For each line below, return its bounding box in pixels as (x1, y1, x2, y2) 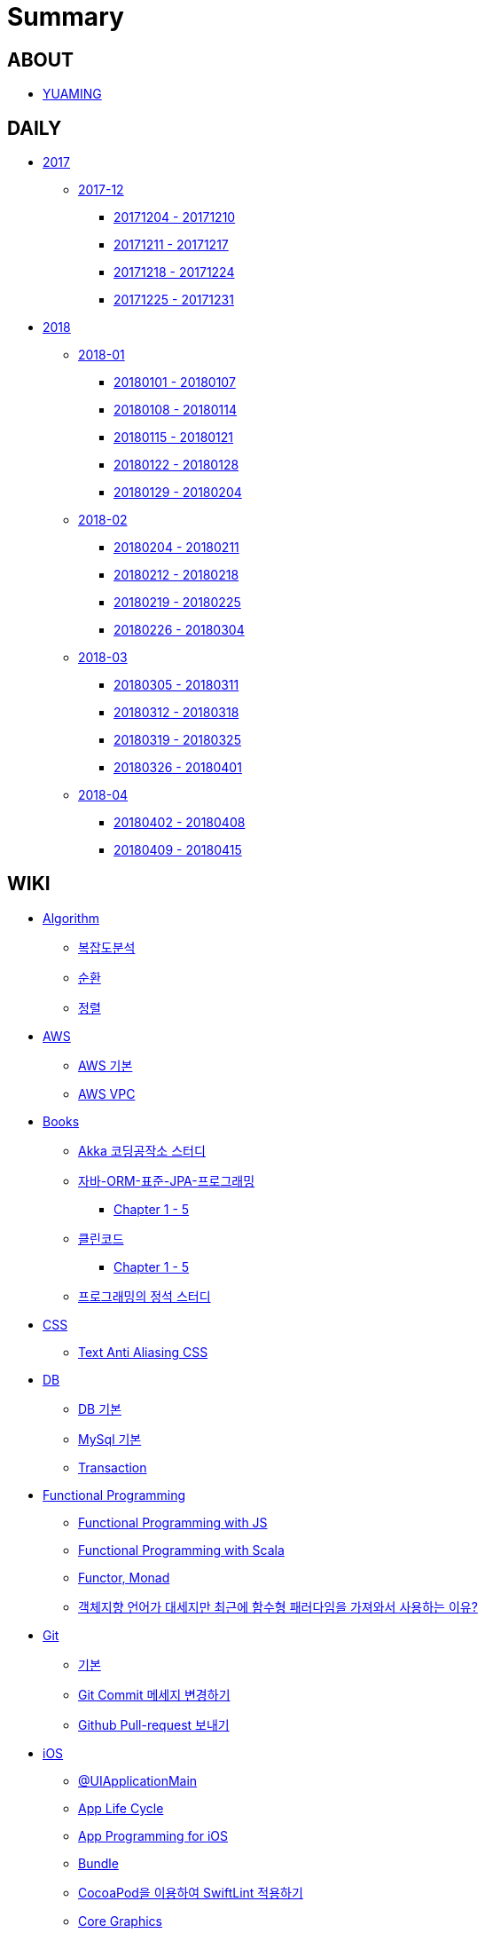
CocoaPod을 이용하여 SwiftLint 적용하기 (78, 1884, 303, 1900)
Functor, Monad (78, 1569, 170, 1585)
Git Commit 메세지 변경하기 (78, 1686, 231, 1702)
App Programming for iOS (78, 1827, 228, 1843)
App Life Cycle (78, 1800, 164, 1816)
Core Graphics (78, 1913, 162, 1929)
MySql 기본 (78, 1431, 142, 1447)
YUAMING (43, 86, 102, 102)
